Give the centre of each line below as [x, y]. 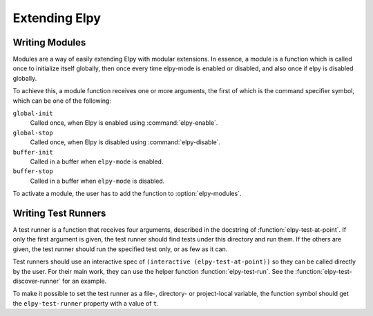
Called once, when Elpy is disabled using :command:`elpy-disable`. [125, 142]
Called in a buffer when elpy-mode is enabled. [97, 161]
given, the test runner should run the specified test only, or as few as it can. [120, 249]
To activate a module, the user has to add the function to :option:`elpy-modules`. [127, 194]
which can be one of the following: [62, 101]
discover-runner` [37, 281]
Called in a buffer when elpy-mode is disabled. [97, 181]
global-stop [33, 132]
